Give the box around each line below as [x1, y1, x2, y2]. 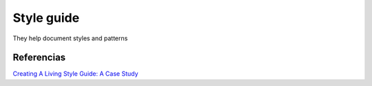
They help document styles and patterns [12, 34, 128, 42]
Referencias [12, 52, 66, 63]
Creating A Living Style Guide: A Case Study [12, 70, 138, 78]
